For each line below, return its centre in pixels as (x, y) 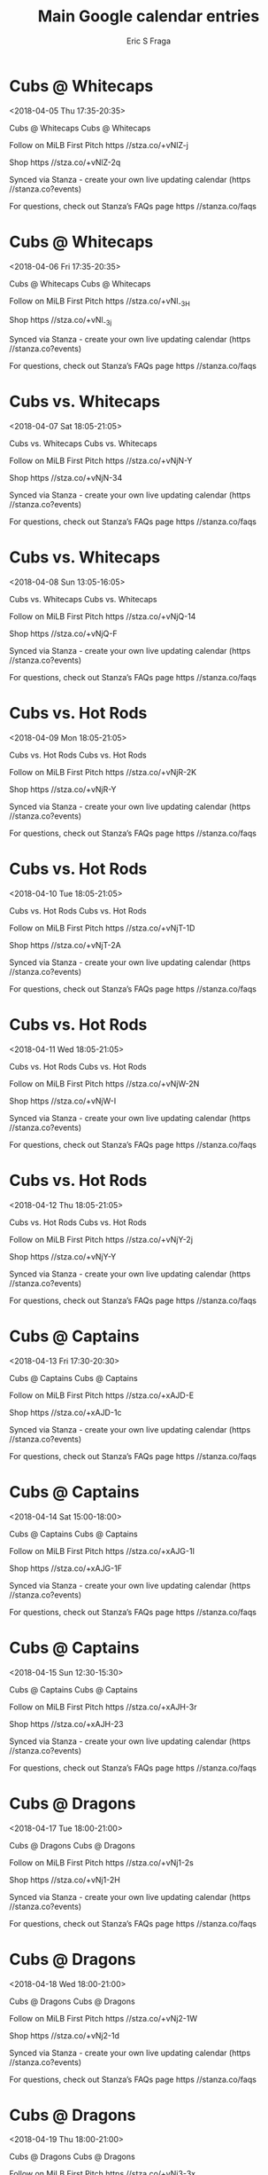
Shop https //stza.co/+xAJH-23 (66, 1724)
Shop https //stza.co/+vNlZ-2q (65, 162)
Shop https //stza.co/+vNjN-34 (66, 478)
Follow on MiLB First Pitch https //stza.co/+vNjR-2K (103, 773)
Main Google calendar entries (149, 16)
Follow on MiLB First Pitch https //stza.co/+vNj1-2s (102, 1862)
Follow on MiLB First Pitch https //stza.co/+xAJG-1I (102, 1551)
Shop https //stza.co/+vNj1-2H (65, 1880)
